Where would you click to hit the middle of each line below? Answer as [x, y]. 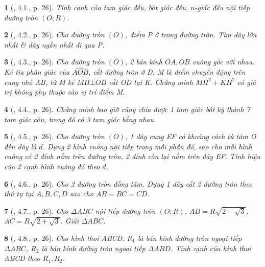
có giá [247, 82]
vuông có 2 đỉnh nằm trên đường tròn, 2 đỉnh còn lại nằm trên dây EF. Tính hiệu [132, 156]
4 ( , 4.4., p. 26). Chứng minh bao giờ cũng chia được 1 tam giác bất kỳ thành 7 [127, 109]
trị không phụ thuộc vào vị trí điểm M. [65, 92]
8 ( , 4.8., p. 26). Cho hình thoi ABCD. [64, 238]
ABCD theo [22, 258]
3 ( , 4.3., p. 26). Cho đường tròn [54, 62]
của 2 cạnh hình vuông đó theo [52, 166]
